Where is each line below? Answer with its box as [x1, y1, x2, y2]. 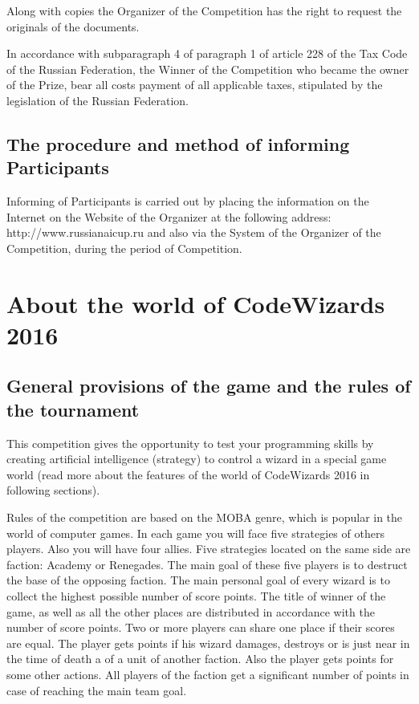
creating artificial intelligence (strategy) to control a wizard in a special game [6, 450, 387, 467]
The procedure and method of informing [6, 131, 350, 156]
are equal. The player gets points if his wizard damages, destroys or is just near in [6, 634, 410, 651]
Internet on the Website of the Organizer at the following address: [6, 208, 332, 225]
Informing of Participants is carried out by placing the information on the [6, 193, 369, 210]
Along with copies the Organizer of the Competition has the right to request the [6, 2, 402, 18]
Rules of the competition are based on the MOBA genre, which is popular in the [6, 509, 403, 526]
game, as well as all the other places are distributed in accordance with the [6, 603, 375, 620]
